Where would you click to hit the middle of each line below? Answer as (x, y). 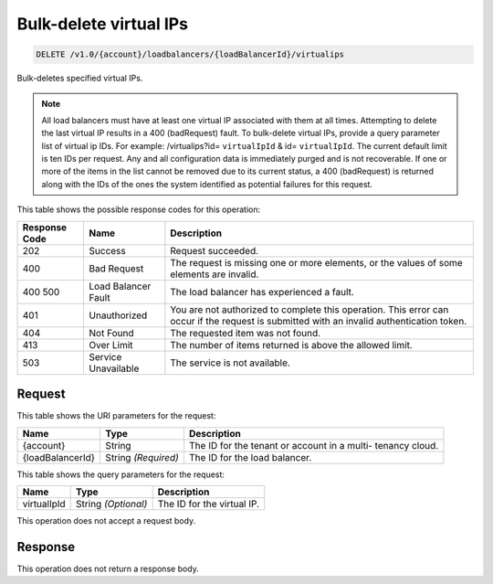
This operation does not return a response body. (108, 568)
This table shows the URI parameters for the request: (116, 416)
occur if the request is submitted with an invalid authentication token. (319, 321)
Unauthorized (118, 315)
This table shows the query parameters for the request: (121, 474)
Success (108, 250)
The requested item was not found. (246, 333)
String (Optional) (112, 504)
